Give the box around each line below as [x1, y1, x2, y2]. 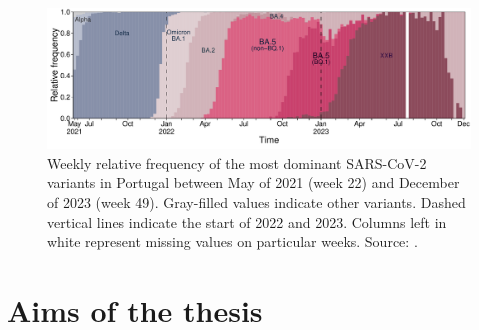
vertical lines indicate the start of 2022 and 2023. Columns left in [47, 211, 447, 232]
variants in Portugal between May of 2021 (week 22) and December [47, 172, 460, 193]
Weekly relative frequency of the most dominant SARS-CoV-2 [47, 152, 427, 173]
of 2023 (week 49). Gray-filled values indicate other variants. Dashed [47, 191, 466, 212]
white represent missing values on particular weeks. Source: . [47, 231, 418, 252]
